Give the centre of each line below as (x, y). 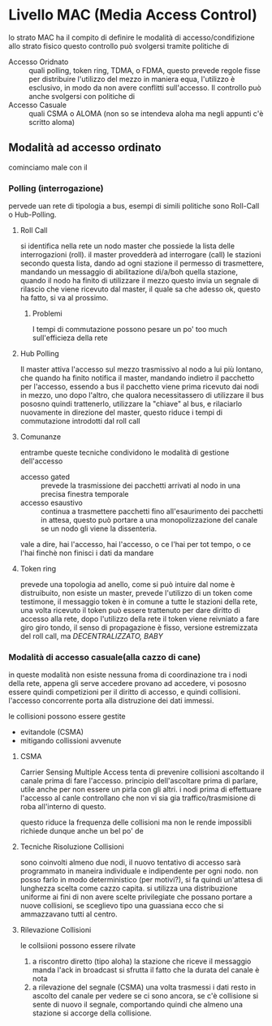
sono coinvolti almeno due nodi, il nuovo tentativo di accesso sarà (130, 863)
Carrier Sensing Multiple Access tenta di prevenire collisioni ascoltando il (142, 772)
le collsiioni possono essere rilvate (78, 946)
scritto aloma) (52, 122)
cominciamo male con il (48, 167)
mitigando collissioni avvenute (71, 741)
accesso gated (45, 477)
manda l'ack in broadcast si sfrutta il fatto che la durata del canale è (146, 970)
